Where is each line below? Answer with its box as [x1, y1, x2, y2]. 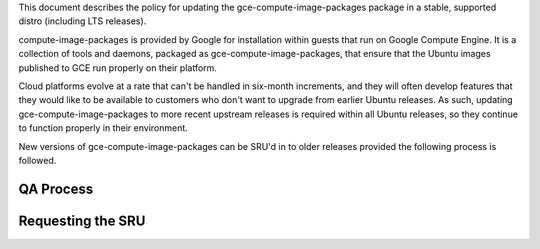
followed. [18, 154, 57, 166]
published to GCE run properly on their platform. [18, 61, 217, 74]
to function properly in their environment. [18, 122, 189, 134]
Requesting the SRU [18, 212, 146, 229]
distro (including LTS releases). [18, 15, 147, 27]
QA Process [18, 180, 94, 197]
